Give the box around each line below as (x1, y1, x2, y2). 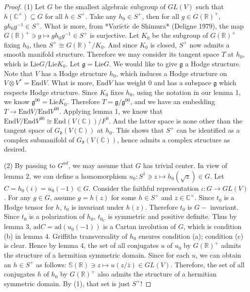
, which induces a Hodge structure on (116, 68, 227, 78)
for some (111, 192, 136, 202)
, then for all (142, 11, 180, 21)
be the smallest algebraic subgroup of (54, 1, 166, 11)
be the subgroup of (152, 30, 208, 40)
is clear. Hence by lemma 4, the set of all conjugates (4, 240, 159, 250)
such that (196, 1, 224, 11)
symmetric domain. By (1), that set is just (4, 278, 130, 288)
